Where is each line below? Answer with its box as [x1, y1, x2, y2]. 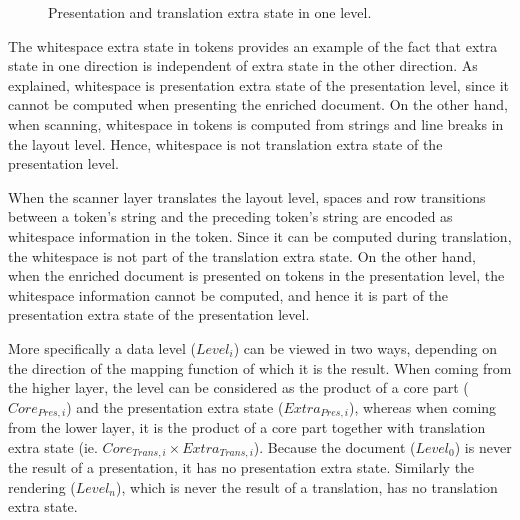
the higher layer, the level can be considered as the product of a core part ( [8, 377, 469, 398]
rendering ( [8, 476, 76, 497]
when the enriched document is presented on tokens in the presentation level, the [8, 265, 505, 286]
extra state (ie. [8, 436, 98, 457]
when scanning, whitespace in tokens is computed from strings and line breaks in [8, 113, 504, 134]
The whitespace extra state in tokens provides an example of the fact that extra [8, 35, 498, 56]
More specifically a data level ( [8, 337, 196, 358]
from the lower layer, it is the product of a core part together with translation [8, 417, 486, 438]
